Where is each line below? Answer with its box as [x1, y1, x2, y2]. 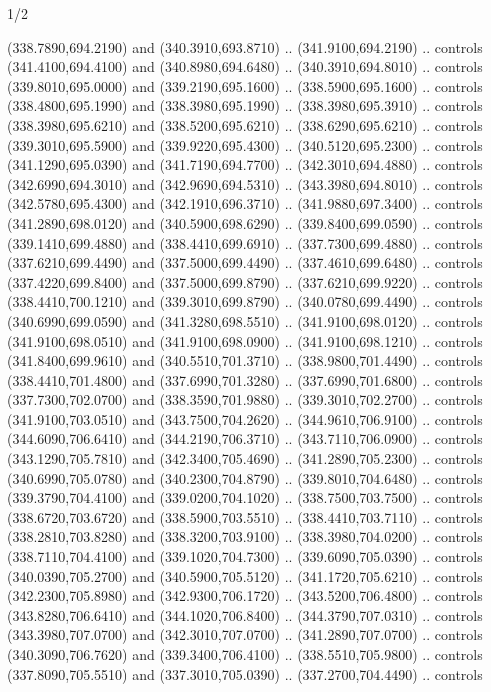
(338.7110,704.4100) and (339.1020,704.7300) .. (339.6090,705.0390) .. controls [7, 546, 483, 567]
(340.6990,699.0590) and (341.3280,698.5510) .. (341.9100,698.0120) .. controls [7, 310, 483, 331]
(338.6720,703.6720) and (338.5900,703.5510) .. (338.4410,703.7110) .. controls [7, 506, 483, 527]
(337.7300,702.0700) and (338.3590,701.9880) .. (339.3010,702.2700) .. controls [7, 389, 483, 410]
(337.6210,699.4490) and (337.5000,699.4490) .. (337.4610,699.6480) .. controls [7, 252, 483, 273]
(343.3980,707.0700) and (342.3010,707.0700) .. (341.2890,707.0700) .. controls [7, 624, 483, 645]
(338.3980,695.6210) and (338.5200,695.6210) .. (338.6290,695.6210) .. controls [7, 114, 483, 135]
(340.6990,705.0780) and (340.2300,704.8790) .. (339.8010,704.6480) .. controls [7, 467, 483, 488]
